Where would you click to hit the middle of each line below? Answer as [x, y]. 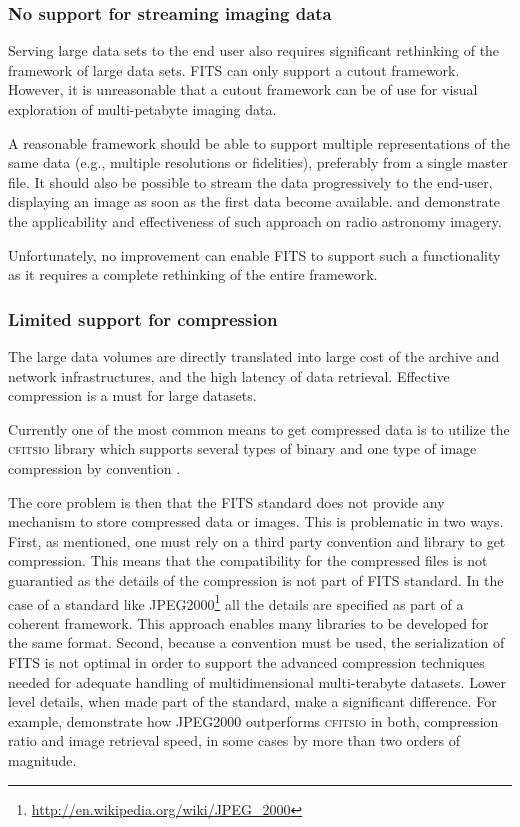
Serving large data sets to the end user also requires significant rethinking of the [254, 50]
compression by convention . [94, 467]
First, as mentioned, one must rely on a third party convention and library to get [257, 540]
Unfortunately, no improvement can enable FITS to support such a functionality [254, 254]
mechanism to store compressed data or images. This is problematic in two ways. [256, 521]
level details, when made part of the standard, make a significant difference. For [252, 701]
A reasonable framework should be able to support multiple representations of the [259, 142]
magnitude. [42, 759]
